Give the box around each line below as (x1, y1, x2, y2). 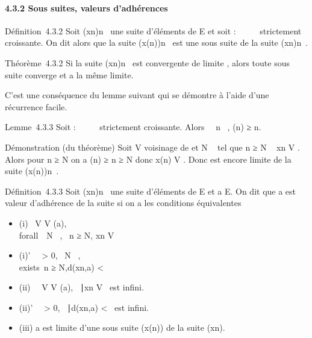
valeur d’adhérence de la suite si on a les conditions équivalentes (5, 196, 242, 209)
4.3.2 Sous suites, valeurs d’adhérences (5, 1, 168, 14)
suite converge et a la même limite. (5, 68, 134, 81)
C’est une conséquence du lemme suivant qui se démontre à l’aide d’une (5, 89, 269, 101)
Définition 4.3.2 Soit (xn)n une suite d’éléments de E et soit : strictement (5, 24, 302, 37)
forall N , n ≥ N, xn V (19, 228, 114, 241)
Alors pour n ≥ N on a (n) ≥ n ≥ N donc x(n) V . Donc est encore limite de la (5, 152, 292, 165)
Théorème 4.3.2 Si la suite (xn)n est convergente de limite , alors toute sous (5, 56, 290, 69)
